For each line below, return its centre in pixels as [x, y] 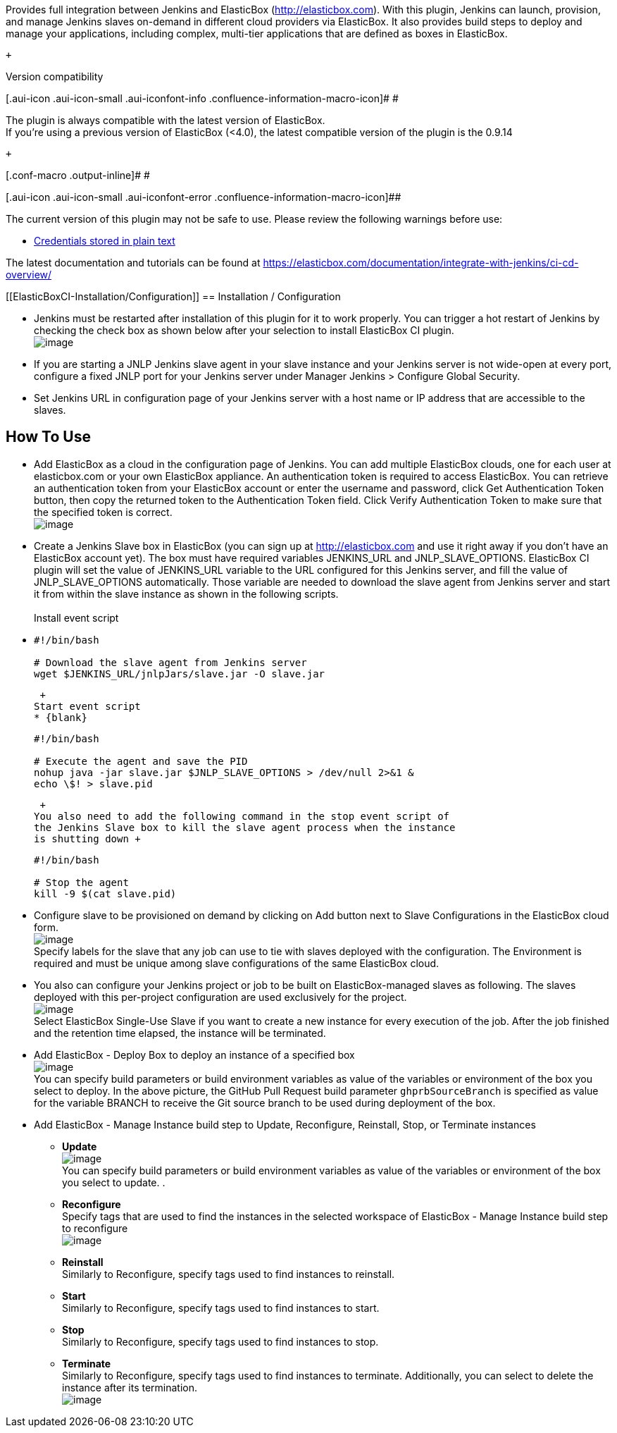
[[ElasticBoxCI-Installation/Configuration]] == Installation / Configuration [173, 296]
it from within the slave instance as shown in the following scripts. [186, 594]
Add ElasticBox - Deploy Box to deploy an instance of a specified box [194, 1054]
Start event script [87, 706]
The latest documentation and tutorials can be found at [133, 263]
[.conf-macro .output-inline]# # [78, 175]
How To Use [48, 437]
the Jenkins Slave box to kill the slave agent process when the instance [245, 827]
